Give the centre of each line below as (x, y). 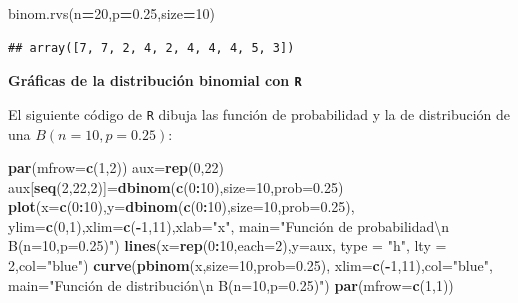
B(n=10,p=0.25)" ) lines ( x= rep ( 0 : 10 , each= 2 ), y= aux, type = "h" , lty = (227, 245)
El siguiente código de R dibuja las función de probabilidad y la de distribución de (259, 113)
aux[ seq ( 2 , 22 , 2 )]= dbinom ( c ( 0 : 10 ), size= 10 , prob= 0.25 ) (176, 186)
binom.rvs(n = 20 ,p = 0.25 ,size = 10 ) (112, 13)
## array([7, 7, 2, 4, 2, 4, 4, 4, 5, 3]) (151, 47)
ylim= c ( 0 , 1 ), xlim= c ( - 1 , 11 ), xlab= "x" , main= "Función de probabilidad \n (229, 225)
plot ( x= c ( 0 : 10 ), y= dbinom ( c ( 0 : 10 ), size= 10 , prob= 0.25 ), (181, 206)
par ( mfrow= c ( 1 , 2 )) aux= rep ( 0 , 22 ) (116, 167)
